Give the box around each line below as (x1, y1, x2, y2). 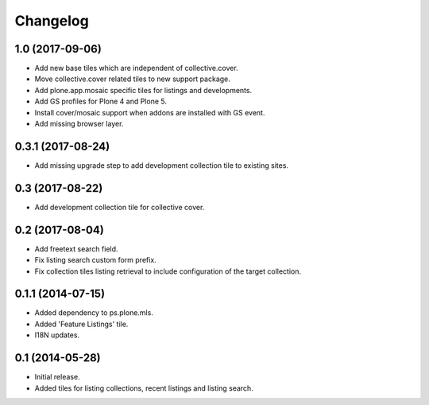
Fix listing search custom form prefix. (34, 255, 157, 265)
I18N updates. (34, 330, 79, 340)
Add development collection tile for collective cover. (34, 202, 205, 212)
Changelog (14, 12, 89, 29)
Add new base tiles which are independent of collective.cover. (34, 64, 238, 73)
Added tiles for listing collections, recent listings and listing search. (34, 383, 253, 393)
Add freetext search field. (34, 243, 118, 254)
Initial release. (34, 372, 80, 382)
